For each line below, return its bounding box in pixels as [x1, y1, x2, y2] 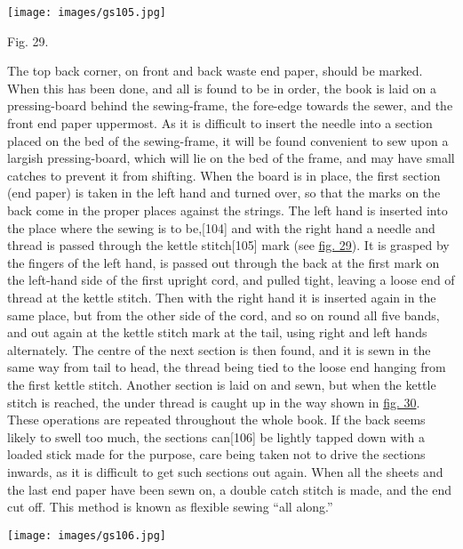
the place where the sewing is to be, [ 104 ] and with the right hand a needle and [7, 218, 435, 237]
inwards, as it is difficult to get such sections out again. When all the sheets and [7, 462, 443, 480]
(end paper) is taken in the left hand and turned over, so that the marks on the [7, 183, 441, 202]
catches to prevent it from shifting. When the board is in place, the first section [7, 166, 441, 184]
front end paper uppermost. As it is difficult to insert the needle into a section [7, 114, 433, 133]
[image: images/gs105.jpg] [7, 6, 166, 19]
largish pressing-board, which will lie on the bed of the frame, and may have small [7, 149, 455, 167]
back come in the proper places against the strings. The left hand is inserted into [7, 201, 448, 219]
